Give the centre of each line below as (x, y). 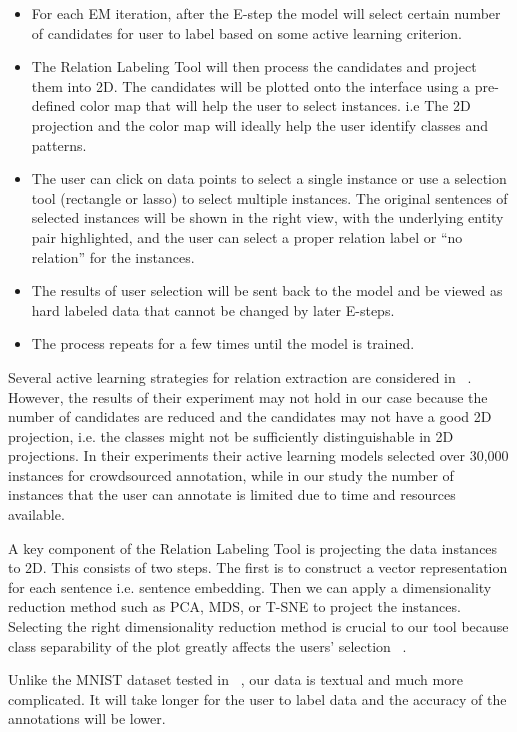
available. (36, 514)
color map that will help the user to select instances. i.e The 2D (275, 105)
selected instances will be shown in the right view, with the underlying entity (267, 217)
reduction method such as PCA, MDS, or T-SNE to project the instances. (234, 606)
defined (53, 105)
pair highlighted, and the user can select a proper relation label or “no (247, 236)
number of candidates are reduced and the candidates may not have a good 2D (250, 416)
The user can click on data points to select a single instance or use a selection (269, 178)
